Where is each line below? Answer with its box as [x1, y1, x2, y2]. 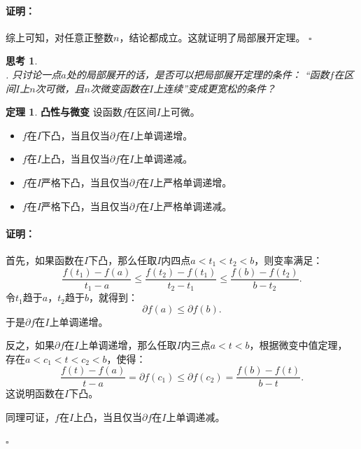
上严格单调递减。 [153, 198, 232, 213]
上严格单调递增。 [153, 174, 232, 189]
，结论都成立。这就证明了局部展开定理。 [119, 29, 306, 44]
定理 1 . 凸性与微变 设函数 [6, 104, 122, 119]
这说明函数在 [6, 386, 64, 401]
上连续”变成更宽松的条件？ [153, 81, 276, 95]
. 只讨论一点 [6, 67, 62, 81]
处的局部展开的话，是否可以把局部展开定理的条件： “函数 [66, 67, 330, 81]
